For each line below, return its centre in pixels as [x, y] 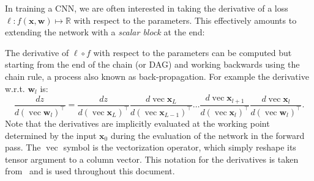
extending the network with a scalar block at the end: [105, 32]
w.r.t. [15, 88]
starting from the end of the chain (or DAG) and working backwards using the [152, 64]
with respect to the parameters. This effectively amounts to [185, 20]
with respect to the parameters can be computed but [193, 52]
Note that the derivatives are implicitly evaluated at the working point [137, 123]
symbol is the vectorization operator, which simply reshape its [180, 147]
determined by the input [51, 135]
